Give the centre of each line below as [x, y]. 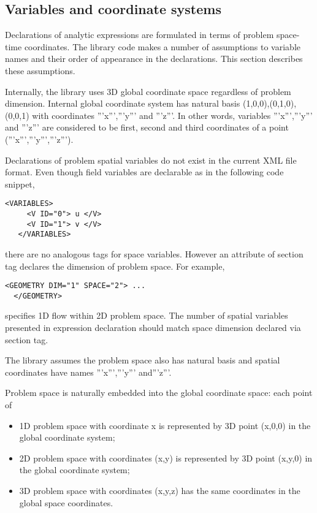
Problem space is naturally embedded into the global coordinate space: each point [159, 393]
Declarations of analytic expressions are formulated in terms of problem [139, 35]
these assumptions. [40, 70]
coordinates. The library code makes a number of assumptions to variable [162, 46]
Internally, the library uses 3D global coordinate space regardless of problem [148, 91]
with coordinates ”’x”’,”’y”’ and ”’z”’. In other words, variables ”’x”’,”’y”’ [172, 115]
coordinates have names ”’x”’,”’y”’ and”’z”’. [88, 372]
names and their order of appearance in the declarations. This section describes [154, 59]
